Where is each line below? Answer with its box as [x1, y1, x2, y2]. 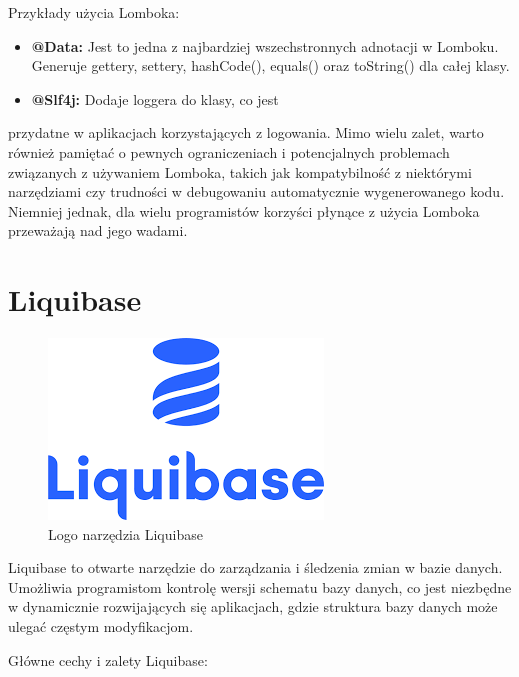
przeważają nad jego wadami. [8, 220, 188, 241]
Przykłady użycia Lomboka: [8, 2, 180, 22]
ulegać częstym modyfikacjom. [8, 616, 194, 637]
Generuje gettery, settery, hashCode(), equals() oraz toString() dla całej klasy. [31, 55, 510, 76]
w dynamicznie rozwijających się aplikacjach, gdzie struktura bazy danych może [8, 596, 498, 617]
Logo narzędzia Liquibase [48, 523, 203, 544]
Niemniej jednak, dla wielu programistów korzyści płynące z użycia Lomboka [8, 200, 480, 221]
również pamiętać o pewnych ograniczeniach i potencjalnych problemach [8, 141, 450, 162]
